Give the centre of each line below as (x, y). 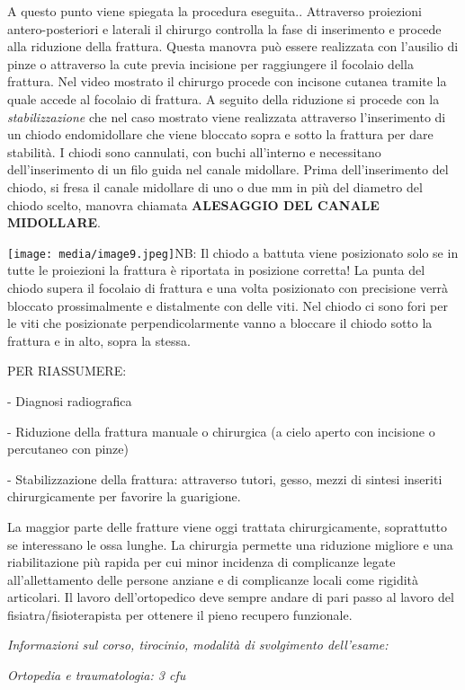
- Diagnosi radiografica (70, 400)
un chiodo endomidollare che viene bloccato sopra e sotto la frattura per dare (220, 134)
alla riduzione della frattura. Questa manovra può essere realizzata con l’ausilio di (233, 46)
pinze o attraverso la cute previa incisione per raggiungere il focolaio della (210, 63)
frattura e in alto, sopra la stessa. (99, 340)
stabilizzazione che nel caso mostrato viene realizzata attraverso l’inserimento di (227, 116)
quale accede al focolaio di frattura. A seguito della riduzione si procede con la (224, 98)
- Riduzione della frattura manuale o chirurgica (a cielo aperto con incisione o (221, 431)
